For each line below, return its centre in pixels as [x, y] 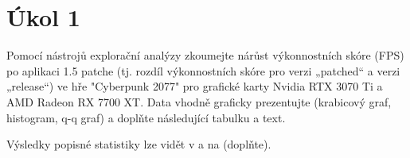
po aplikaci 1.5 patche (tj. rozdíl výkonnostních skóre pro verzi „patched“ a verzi [203, 70]
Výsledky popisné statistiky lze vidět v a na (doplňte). [139, 144]
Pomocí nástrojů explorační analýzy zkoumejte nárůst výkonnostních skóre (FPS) [205, 55]
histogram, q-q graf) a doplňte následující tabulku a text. [146, 117]
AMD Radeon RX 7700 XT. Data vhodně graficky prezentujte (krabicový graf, [199, 101]
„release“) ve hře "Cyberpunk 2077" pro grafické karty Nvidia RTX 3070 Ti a [195, 86]
